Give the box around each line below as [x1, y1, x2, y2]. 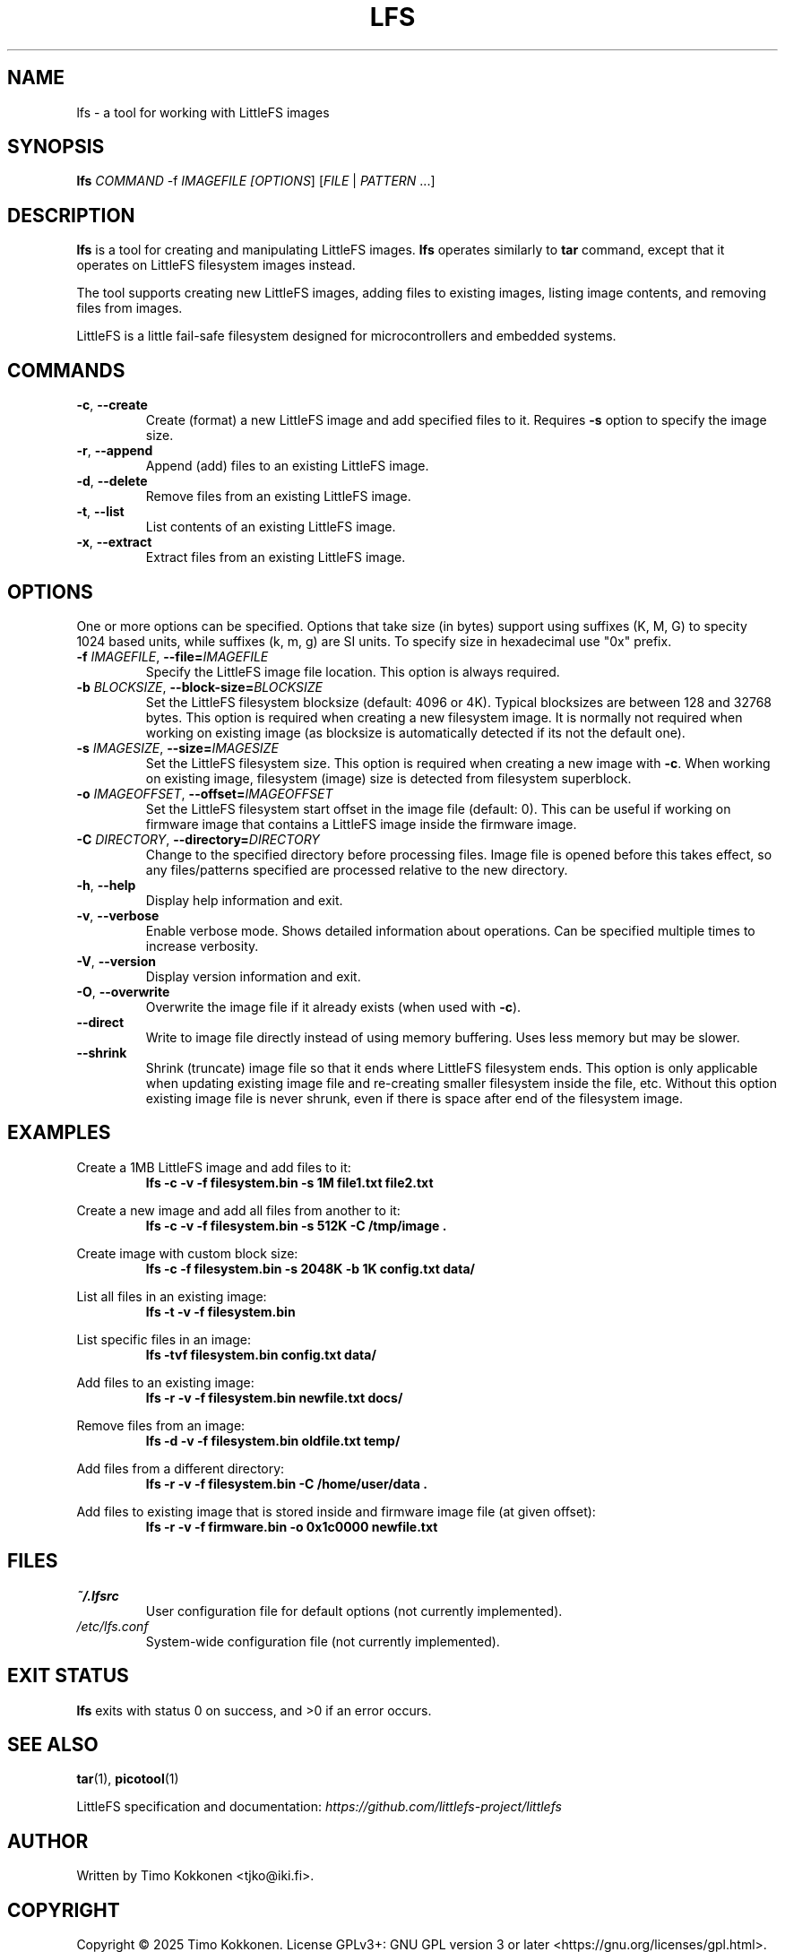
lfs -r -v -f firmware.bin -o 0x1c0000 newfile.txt [145, 1518, 438, 1534]
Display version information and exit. [145, 968, 361, 984]
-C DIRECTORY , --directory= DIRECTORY [76, 831, 320, 847]
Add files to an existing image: [76, 1374, 254, 1390]
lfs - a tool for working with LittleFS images [76, 104, 330, 120]
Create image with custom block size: [76, 1245, 298, 1261]
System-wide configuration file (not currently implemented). [145, 1633, 500, 1649]
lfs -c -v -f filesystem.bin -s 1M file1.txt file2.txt [145, 1174, 434, 1190]
